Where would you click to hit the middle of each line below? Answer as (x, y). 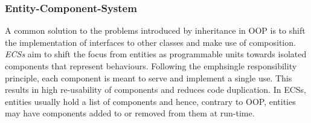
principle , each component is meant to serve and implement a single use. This (149, 77)
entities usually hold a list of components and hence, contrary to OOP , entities (150, 101)
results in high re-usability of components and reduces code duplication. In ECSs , (155, 90)
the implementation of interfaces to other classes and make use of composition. (150, 42)
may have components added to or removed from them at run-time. (130, 113)
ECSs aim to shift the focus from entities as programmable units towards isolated (156, 54)
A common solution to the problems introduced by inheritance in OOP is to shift (155, 30)
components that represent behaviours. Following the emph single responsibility (151, 66)
